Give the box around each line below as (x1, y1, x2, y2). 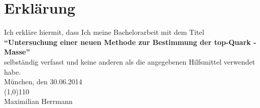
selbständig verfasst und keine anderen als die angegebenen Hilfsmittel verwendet (4, 56, 255, 67)
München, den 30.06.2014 (4, 76, 82, 87)
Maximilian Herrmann (4, 96, 73, 106)
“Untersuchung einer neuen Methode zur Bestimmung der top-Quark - (4, 36, 256, 47)
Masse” (4, 46, 30, 57)
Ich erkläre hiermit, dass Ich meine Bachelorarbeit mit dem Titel (4, 27, 204, 37)
